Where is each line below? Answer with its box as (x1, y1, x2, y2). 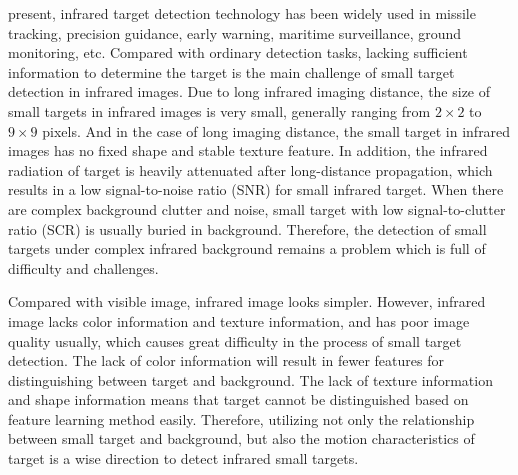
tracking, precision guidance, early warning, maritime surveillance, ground (8, 22, 462, 43)
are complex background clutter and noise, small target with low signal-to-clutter (8, 198, 506, 219)
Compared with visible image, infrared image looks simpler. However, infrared (8, 291, 486, 312)
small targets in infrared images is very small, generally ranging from (8, 100, 431, 121)
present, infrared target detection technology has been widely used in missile (8, 3, 476, 23)
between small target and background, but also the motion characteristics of (8, 428, 475, 449)
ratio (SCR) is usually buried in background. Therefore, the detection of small (8, 218, 487, 239)
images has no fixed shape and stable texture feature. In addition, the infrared (8, 140, 488, 161)
